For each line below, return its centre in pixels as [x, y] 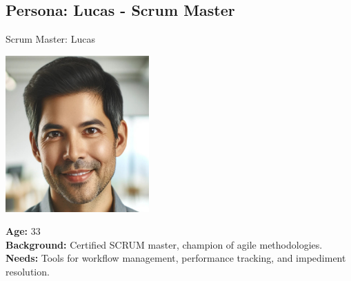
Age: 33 [23, 231]
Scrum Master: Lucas [50, 39]
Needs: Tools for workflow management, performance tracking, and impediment [176, 258]
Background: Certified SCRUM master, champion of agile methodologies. [164, 244]
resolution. [28, 271]
